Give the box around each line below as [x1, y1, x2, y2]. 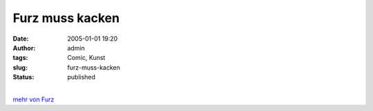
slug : [12, 63, 28, 72]
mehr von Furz [12, 95, 55, 103]
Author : [12, 43, 36, 52]
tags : [12, 54, 28, 62]
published [67, 73, 96, 81]
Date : [12, 34, 29, 43]
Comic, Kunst [67, 54, 106, 62]
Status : [12, 73, 35, 81]
